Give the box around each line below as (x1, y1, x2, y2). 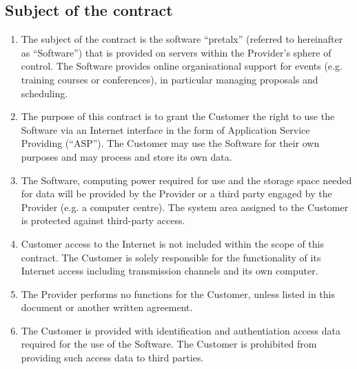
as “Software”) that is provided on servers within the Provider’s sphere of (21, 45, 331, 59)
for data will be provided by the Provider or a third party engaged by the (21, 186, 332, 201)
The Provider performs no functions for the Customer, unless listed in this (21, 286, 336, 301)
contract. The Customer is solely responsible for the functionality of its (21, 250, 321, 264)
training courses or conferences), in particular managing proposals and (21, 72, 318, 86)
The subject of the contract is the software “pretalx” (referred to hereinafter (21, 32, 343, 46)
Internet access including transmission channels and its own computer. (21, 263, 318, 278)
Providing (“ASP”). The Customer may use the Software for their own (21, 136, 320, 150)
